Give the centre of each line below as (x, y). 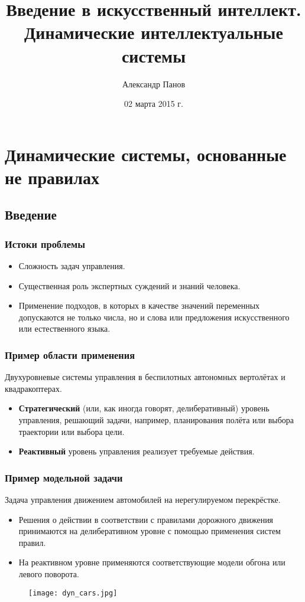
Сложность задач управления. (72, 266)
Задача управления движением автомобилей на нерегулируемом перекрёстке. (143, 500)
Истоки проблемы (45, 243)
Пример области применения (70, 354)
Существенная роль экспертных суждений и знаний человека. (129, 285)
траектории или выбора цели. (72, 431)
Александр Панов (154, 84)
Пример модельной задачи (64, 477)
